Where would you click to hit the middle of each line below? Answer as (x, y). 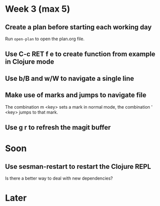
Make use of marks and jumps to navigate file (76, 95)
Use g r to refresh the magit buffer (58, 127)
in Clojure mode (30, 62)
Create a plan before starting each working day (78, 27)
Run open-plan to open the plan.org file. (45, 39)
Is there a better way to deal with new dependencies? (59, 178)
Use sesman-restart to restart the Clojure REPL (78, 167)
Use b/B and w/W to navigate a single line (70, 79)
